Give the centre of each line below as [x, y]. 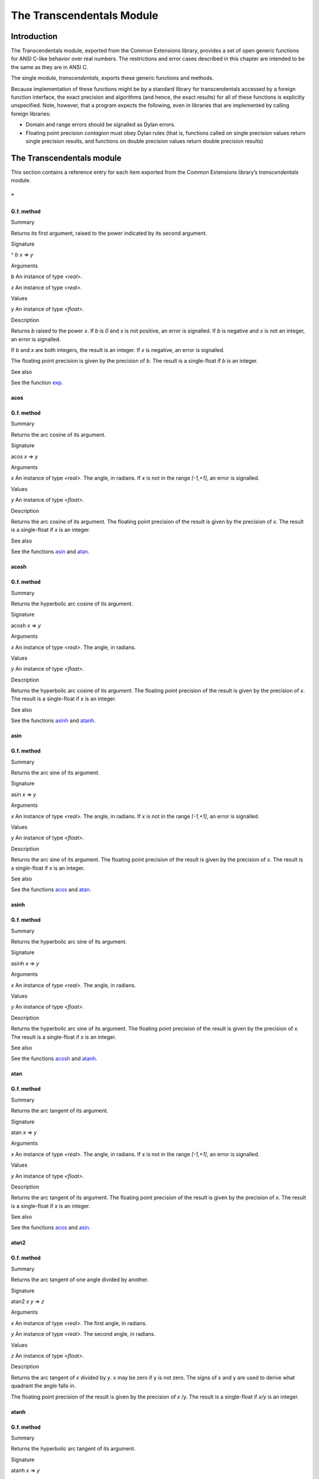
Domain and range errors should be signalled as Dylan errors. [100, 125]
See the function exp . [37, 383]
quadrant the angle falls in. [43, 1386]
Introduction [34, 36]
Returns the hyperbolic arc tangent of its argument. [73, 1449]
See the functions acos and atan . [51, 890]
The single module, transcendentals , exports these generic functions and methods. [112, 78]
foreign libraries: [31, 114]
